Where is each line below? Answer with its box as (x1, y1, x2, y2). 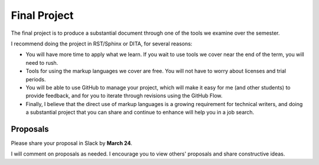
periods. (25, 75, 46, 82)
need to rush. (25, 59, 58, 66)
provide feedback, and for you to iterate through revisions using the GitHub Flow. (25, 92, 223, 100)
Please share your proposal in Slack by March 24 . (11, 139, 133, 147)
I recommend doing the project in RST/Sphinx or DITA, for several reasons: (11, 40, 193, 47)
